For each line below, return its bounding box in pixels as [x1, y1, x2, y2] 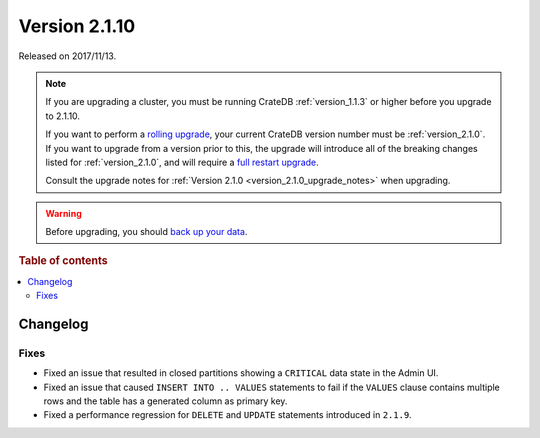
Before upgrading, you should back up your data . [45, 226, 248, 238]
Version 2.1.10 [18, 15, 136, 37]
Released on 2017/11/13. [18, 50, 117, 62]
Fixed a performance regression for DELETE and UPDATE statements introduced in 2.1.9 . [43, 409, 412, 421]
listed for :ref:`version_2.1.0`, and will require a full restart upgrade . [45, 156, 319, 168]
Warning [45, 207, 82, 219]
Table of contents [18, 254, 109, 268]
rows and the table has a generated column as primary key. [43, 395, 288, 407]
